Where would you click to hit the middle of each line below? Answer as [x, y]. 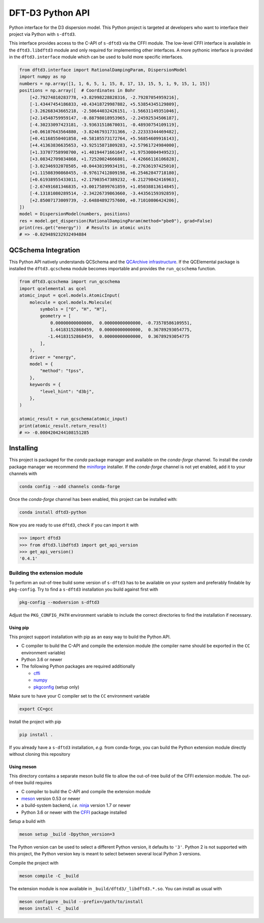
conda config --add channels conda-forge [70, 487]
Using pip [19, 628]
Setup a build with [27, 821]
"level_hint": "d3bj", [67, 391]
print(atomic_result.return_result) [63, 426]
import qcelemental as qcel [53, 288]
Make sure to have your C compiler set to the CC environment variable [79, 696]
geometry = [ [55, 316]
